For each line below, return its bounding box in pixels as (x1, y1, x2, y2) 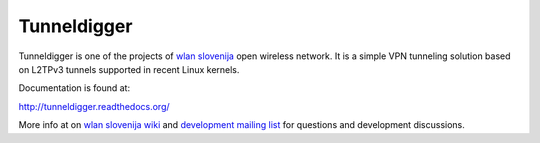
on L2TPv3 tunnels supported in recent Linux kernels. (18, 63, 240, 75)
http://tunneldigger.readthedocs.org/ (18, 100, 170, 112)
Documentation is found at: (18, 82, 130, 94)
